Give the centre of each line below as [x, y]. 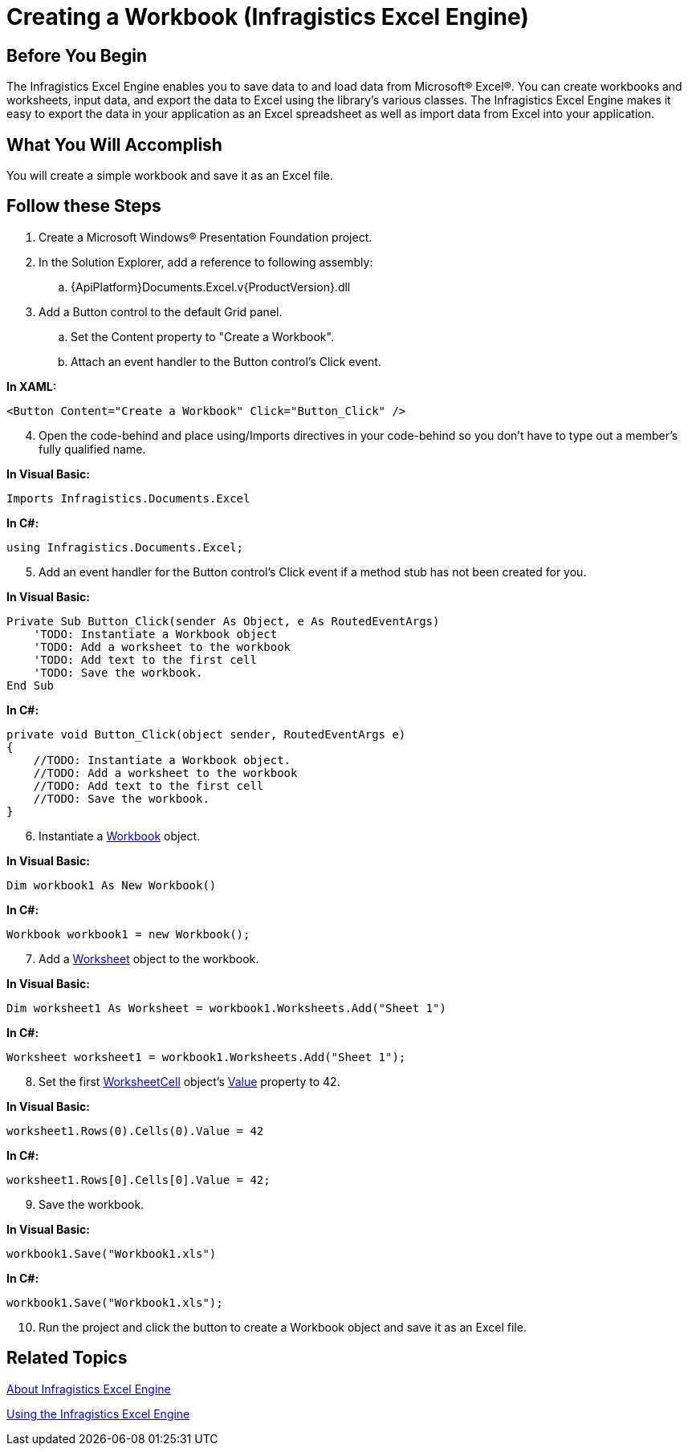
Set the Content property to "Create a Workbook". [202, 336]
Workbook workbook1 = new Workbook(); [128, 934]
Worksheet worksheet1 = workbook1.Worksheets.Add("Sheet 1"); [206, 1057]
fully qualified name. [92, 449]
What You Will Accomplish [114, 144]
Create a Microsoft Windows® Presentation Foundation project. [206, 237]
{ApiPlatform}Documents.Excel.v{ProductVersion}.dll [211, 287]
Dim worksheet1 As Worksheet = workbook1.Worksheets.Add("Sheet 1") [226, 1008]
